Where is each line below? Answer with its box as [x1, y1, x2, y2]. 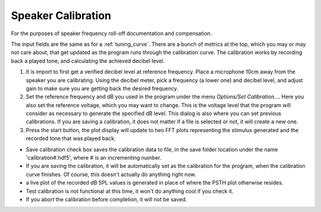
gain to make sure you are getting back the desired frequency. [26, 85, 178, 92]
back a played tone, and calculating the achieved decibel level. [11, 57, 165, 64]
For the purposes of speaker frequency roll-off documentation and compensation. [11, 30, 212, 37]
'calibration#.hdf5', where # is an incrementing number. [26, 154, 162, 161]
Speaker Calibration [11, 9, 112, 22]
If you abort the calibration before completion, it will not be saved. [26, 195, 187, 202]
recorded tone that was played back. [26, 135, 116, 142]
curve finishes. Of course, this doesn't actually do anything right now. [26, 170, 196, 178]
